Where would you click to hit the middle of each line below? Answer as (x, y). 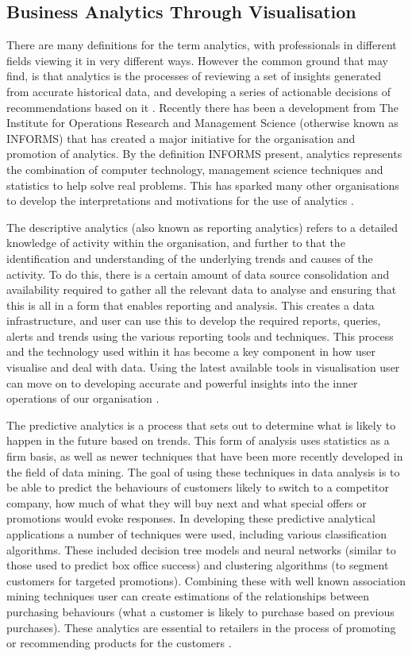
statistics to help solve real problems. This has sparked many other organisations (203, 185)
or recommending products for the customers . (119, 643)
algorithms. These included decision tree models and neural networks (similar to (201, 549)
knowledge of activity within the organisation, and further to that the (176, 243)
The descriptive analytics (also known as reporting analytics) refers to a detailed (202, 227)
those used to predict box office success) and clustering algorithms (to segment (198, 565)
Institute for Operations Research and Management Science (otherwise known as (202, 123)
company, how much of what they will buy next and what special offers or (187, 502)
